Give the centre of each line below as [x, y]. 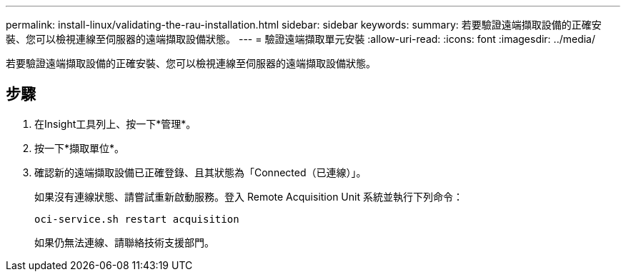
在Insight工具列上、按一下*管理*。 [115, 124]
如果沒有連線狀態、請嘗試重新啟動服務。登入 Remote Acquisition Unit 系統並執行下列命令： [249, 196]
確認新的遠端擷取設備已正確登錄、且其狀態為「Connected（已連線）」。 [200, 172]
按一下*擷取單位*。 [80, 148]
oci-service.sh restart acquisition [137, 219]
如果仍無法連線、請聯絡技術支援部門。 [124, 242]
